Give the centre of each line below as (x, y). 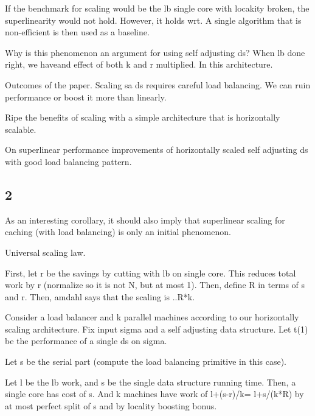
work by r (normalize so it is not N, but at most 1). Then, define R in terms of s (155, 285)
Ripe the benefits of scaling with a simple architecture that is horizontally (143, 117)
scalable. (21, 129)
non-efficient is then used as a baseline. (77, 32)
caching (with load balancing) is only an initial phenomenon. (118, 232)
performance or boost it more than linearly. (86, 97)
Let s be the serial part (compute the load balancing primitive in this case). (146, 361)
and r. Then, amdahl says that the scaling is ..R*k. (100, 296)
